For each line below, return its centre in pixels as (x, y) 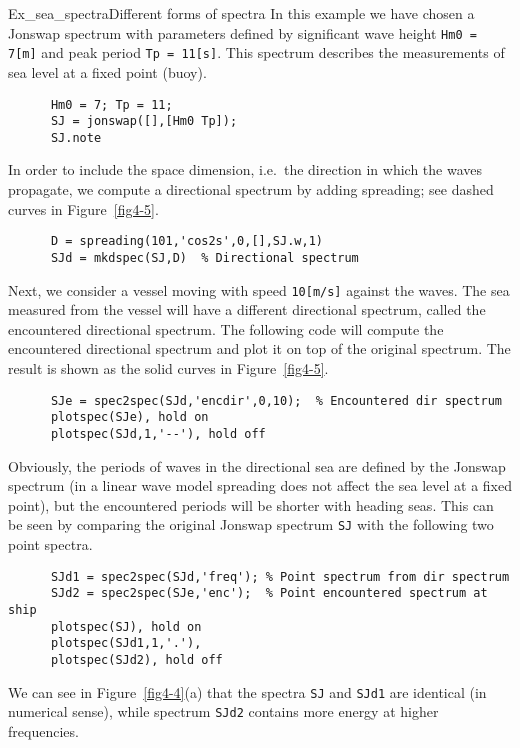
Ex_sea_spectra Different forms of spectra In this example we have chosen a (241, 13)
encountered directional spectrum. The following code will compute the (226, 328)
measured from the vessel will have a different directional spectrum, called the (247, 309)
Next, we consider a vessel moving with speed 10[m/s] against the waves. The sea (259, 289)
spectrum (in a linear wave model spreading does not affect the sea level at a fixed (260, 485)
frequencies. (43, 730)
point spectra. (50, 544)
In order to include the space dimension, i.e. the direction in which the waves (245, 169)
